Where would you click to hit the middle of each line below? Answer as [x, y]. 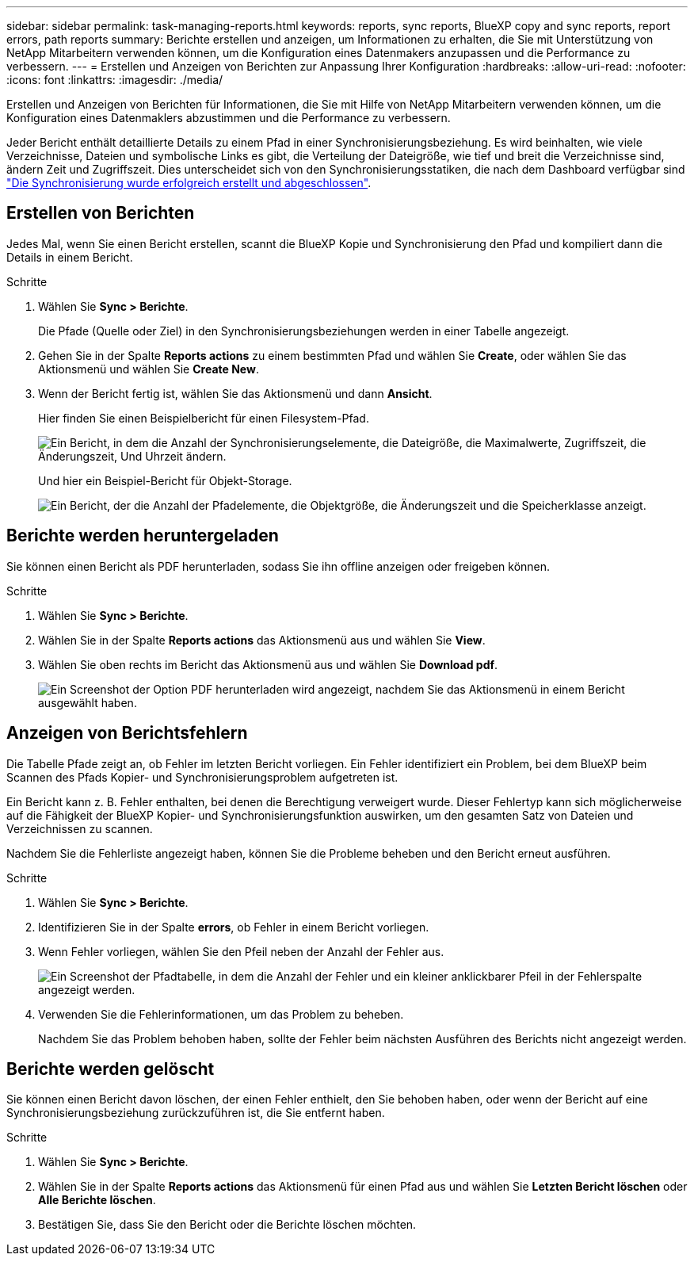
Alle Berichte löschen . [97, 1200]
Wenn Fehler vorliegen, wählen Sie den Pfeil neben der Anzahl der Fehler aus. [241, 951]
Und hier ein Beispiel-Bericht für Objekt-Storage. [165, 480]
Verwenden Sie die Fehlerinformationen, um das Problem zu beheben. [221, 1014]
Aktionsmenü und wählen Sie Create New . [149, 369]
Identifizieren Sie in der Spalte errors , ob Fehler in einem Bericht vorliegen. [234, 927]
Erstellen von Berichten [101, 213]
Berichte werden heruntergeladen [143, 536]
